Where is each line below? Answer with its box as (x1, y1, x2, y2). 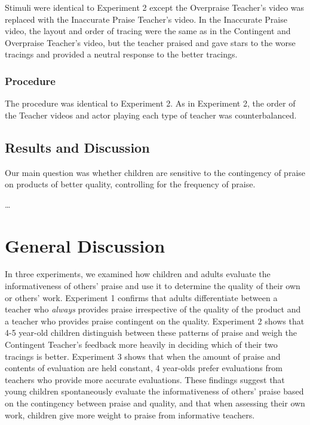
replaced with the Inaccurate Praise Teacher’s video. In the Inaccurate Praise (5, 13, 287, 25)
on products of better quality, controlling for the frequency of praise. (5, 178, 256, 190)
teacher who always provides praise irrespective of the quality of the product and (5, 303, 301, 315)
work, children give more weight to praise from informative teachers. (5, 408, 255, 421)
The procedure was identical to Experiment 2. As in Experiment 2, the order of (5, 97, 296, 110)
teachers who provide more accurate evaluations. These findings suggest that (5, 373, 285, 385)
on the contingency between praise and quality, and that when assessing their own (5, 397, 305, 409)
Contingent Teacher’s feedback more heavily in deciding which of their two (5, 338, 278, 351)
